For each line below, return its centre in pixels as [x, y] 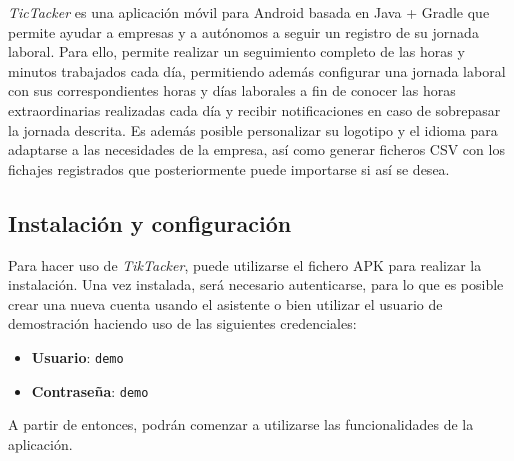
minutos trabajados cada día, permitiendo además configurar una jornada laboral [257, 70]
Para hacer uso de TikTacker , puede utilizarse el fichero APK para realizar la [245, 264]
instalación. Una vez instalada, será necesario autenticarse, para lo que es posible [256, 284]
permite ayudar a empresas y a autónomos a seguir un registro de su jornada [243, 31]
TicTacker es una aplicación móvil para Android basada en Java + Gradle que [249, 12]
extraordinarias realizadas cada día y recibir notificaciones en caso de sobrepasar [254, 109]
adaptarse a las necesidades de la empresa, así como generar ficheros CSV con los [256, 149]
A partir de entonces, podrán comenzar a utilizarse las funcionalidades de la [241, 424]
